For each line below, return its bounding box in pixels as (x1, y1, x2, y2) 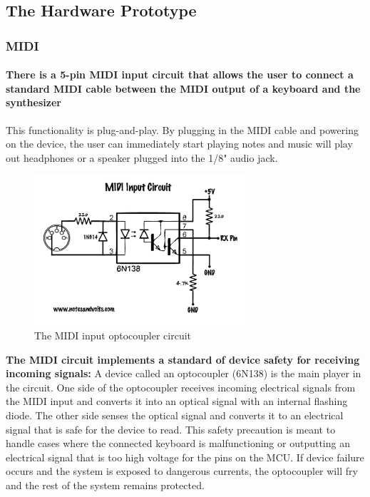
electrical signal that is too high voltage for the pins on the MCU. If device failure (6, 449, 364, 464)
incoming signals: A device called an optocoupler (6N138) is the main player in (6, 366, 361, 381)
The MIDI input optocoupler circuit (34, 327, 192, 342)
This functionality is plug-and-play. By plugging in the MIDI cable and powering (6, 122, 359, 137)
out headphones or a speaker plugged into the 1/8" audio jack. (6, 150, 278, 165)
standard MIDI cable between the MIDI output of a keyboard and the (6, 81, 361, 96)
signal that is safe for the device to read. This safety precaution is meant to (6, 421, 336, 436)
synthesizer (6, 95, 61, 110)
